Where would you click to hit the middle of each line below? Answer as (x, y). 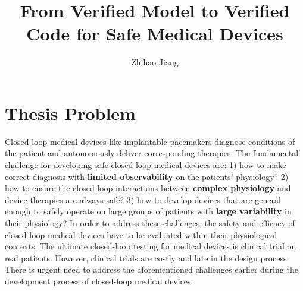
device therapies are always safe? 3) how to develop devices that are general (143, 199)
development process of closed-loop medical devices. (99, 281)
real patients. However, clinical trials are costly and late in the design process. (147, 257)
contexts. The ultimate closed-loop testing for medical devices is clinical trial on (151, 246)
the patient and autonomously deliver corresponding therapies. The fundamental (152, 153)
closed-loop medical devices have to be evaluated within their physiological (141, 234)
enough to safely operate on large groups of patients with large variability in (148, 211)
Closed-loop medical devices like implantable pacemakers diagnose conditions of (150, 141)
